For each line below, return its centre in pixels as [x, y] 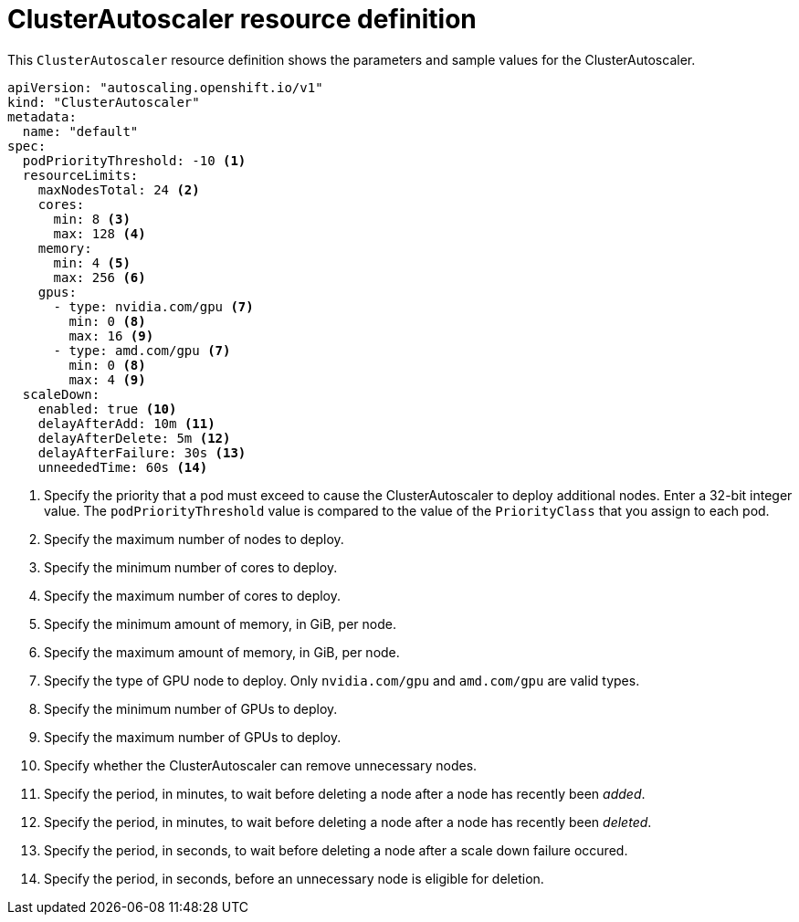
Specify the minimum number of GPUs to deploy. [191, 708]
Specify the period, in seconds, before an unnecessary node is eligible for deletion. [294, 878]
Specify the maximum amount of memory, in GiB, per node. [222, 652]
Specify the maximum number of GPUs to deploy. [193, 737]
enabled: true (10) [107, 409]
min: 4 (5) [92, 262]
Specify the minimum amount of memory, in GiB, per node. [220, 623]
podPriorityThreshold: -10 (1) [134, 160]
